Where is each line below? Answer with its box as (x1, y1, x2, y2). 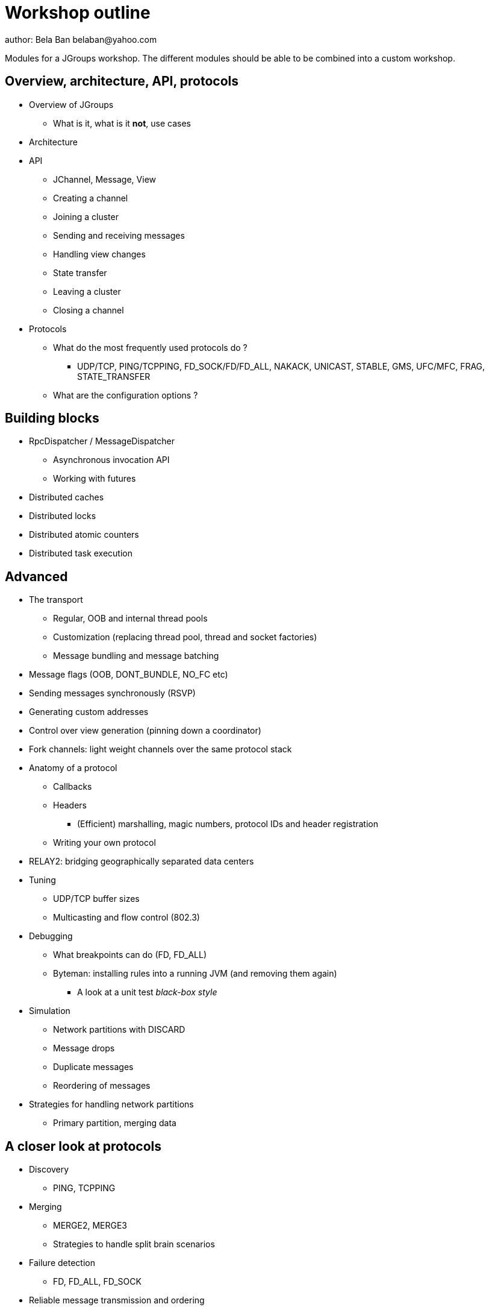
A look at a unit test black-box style (77, 987, 217, 998)
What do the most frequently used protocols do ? (53, 342, 248, 353)
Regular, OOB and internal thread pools (53, 613, 208, 624)
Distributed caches (29, 492, 104, 503)
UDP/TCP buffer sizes (53, 893, 140, 904)
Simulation (29, 1006, 70, 1016)
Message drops (53, 1043, 115, 1054)
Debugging (29, 931, 73, 942)
